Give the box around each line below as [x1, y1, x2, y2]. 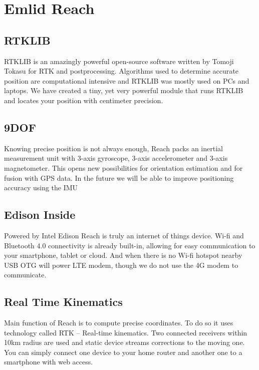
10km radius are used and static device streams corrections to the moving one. [4, 337, 245, 347]
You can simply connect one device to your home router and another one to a [4, 346, 242, 357]
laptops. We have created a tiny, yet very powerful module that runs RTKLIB [4, 85, 243, 96]
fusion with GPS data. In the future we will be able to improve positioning [4, 172, 234, 183]
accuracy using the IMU [4, 182, 78, 193]
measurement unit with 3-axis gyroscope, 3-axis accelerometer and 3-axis [4, 153, 228, 163]
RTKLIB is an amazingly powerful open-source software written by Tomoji [4, 56, 234, 66]
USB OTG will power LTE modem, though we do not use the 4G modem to [4, 259, 238, 270]
